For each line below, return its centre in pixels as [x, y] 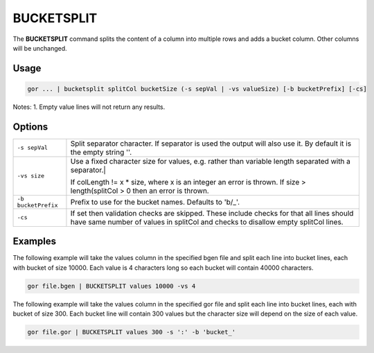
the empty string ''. [101, 152]
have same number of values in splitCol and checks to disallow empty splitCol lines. [207, 222]
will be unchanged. [40, 48]
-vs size [31, 176]
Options [30, 127]
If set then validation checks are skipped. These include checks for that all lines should [212, 213]
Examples [35, 242]
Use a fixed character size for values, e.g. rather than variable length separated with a [211, 161]
